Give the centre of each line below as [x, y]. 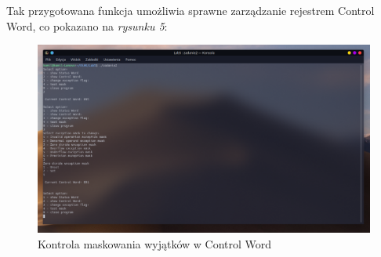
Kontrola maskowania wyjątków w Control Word [155, 243]
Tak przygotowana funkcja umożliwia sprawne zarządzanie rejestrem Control [190, 10]
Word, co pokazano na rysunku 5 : [87, 25]
